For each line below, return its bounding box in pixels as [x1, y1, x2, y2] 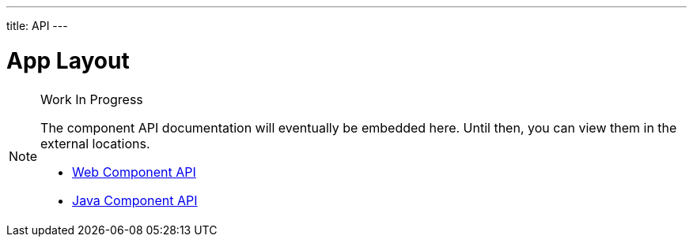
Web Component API [72, 163, 196, 180]
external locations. [40, 135, 150, 151]
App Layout [6, 47, 130, 74]
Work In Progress [40, 91, 143, 107]
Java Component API [72, 192, 198, 208]
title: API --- [6, 19, 68, 32]
